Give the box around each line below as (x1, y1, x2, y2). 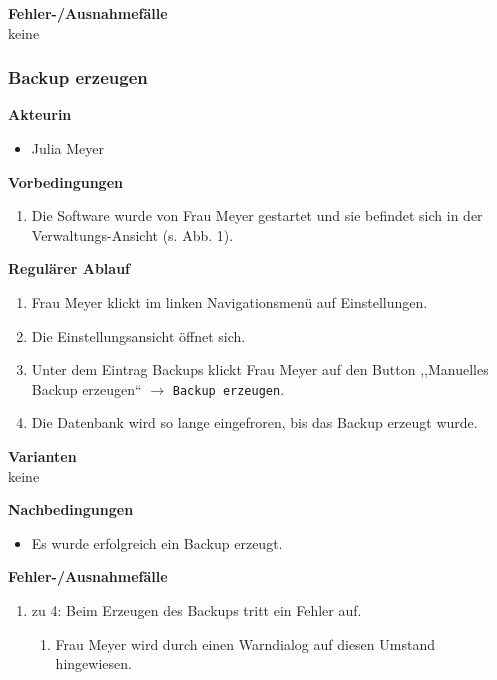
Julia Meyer (31, 138, 104, 158)
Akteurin (8, 104, 72, 125)
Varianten (8, 446, 77, 466)
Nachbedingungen (8, 499, 134, 520)
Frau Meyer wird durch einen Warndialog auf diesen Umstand (55, 633, 435, 654)
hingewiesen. (55, 653, 132, 674)
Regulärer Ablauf (8, 258, 131, 279)
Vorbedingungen (8, 171, 123, 192)
